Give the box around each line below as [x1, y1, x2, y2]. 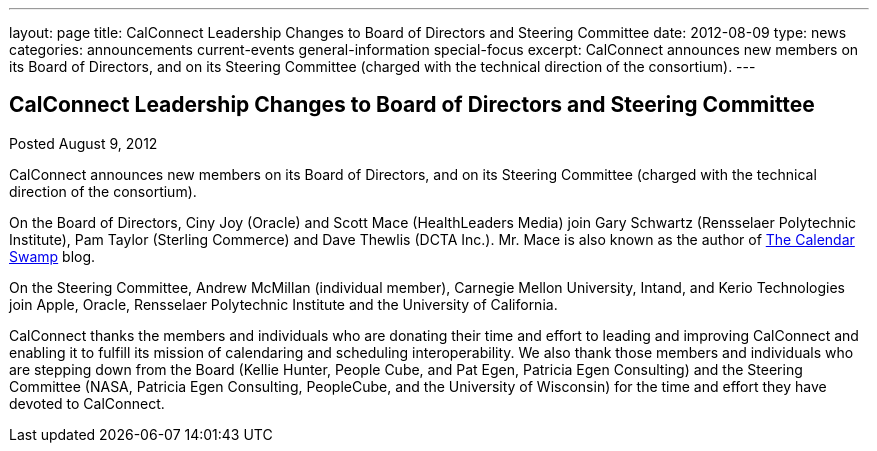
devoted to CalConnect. [9, 394, 165, 412]
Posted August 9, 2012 [9, 134, 158, 152]
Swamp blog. [9, 247, 96, 265]
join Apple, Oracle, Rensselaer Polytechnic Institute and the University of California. [9, 295, 558, 313]
